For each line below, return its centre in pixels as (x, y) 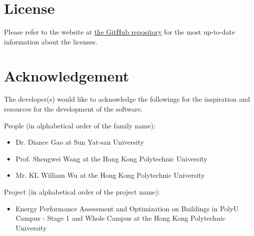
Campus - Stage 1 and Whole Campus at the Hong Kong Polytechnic (120, 218)
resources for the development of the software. (73, 109)
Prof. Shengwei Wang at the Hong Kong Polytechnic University (111, 158)
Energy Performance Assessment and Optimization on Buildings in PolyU (127, 208)
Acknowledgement (67, 75)
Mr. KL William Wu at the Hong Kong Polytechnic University (110, 175)
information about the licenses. (51, 41)
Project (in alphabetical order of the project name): (82, 192)
